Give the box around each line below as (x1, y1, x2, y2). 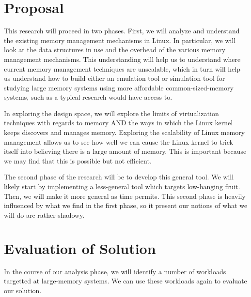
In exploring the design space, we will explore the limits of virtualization (4, 108, 219, 118)
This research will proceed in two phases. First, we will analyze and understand (4, 26, 240, 36)
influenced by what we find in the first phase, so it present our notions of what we (4, 200, 248, 210)
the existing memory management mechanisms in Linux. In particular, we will (4, 35, 236, 45)
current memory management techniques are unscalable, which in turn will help (4, 63, 241, 74)
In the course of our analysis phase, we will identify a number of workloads (4, 266, 226, 276)
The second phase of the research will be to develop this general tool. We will (4, 172, 234, 182)
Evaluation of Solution (4, 238, 156, 258)
